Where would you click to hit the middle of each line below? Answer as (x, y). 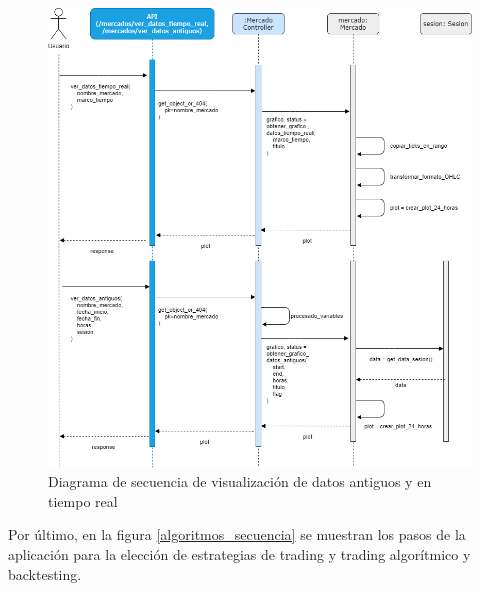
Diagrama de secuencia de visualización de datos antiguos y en (240, 481)
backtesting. (45, 573)
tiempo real (83, 500)
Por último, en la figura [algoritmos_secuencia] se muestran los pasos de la (237, 534)
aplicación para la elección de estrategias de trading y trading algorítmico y (239, 553)
